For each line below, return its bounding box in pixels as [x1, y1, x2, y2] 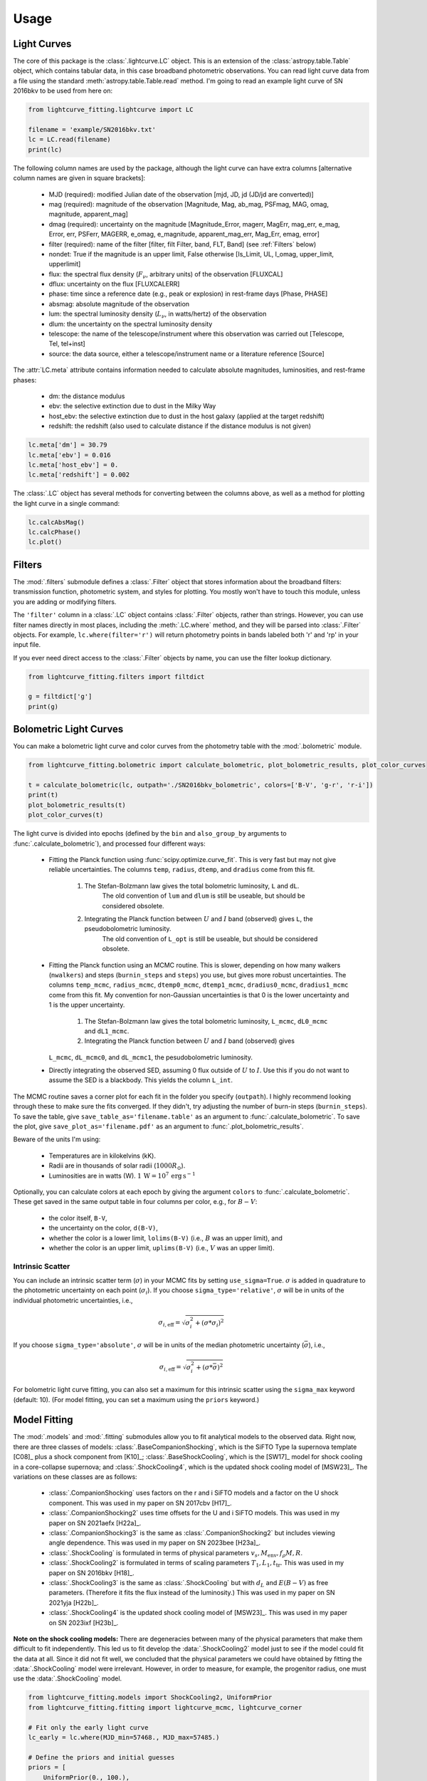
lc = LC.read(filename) [28, 135, 112, 144]
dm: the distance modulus [48, 392, 125, 400]
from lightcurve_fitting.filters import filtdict [28, 673, 205, 680]
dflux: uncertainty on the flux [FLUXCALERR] [48, 280, 180, 289]
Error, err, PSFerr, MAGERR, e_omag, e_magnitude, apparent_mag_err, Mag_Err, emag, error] [48, 230, 320, 239]
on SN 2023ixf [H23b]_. [48, 1618, 119, 1627]
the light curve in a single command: [13, 499, 120, 507]
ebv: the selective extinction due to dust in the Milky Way [48, 402, 216, 410]
